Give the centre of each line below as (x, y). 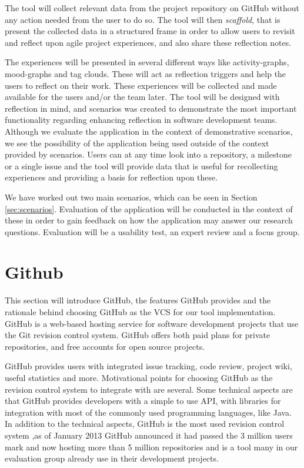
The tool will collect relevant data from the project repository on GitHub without (152, 8)
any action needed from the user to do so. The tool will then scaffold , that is (143, 19)
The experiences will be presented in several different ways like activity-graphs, (147, 62)
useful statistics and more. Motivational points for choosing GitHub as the (139, 377)
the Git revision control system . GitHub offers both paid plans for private (138, 335)
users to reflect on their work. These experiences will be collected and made (141, 85)
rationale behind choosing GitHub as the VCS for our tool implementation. (140, 312)
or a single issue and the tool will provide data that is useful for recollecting (141, 166)
